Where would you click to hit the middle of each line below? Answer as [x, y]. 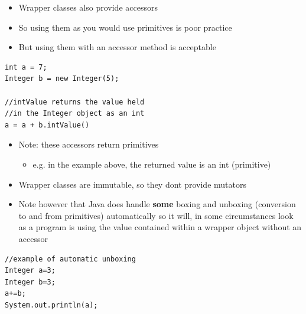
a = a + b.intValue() [47, 125]
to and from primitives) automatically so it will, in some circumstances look [156, 215]
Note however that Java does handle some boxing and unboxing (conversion [157, 204]
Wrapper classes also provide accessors [88, 7]
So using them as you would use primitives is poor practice [125, 27]
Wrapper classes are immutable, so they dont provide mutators [132, 184]
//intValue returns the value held [75, 102]
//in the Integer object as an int [75, 114]
